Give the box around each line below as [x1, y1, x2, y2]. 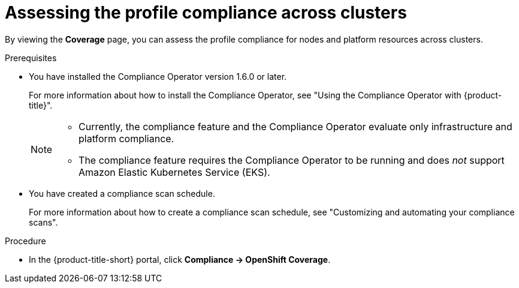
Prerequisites [5, 52, 57, 63]
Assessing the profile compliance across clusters [5, 2, 407, 23]
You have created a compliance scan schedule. [29, 188, 215, 199]
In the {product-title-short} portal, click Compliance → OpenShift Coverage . [29, 254, 331, 265]
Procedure [5, 235, 46, 246]
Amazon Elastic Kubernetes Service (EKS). [79, 166, 270, 178]
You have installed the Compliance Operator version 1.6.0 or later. [29, 71, 287, 82]
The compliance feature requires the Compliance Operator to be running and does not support [79, 154, 505, 166]
